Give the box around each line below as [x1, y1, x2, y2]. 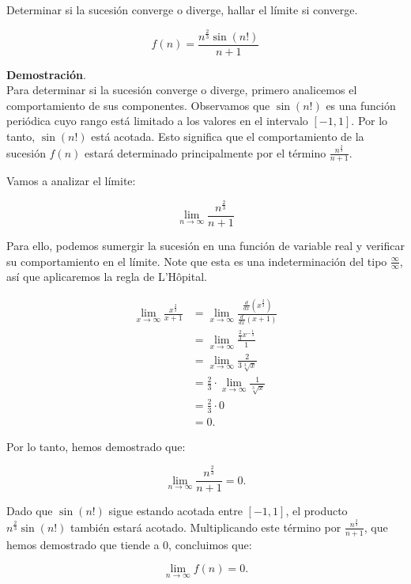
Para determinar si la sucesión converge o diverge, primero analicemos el [6, 82, 357, 98]
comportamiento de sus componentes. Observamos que [6, 97, 270, 113]
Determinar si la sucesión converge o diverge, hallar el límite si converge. [6, 2, 358, 17]
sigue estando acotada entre [108, 502, 243, 519]
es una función [326, 97, 396, 113]
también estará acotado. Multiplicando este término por [70, 518, 341, 535]
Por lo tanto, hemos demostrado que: [6, 438, 186, 454]
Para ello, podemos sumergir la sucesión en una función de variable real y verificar [6, 237, 405, 253]
